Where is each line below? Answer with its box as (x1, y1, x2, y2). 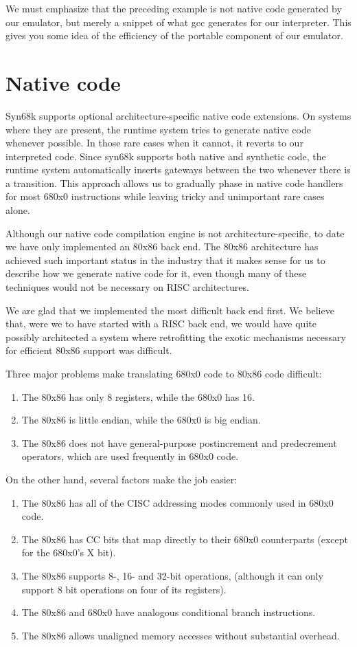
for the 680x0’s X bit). (21, 545, 116, 560)
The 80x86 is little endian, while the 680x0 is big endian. (21, 413, 261, 427)
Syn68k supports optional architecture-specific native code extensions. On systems (5, 108, 352, 122)
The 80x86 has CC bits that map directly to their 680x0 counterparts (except (21, 531, 348, 546)
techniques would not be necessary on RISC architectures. (5, 280, 249, 294)
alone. (5, 203, 30, 217)
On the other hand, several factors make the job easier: (5, 472, 238, 486)
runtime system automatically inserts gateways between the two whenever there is (5, 162, 351, 177)
